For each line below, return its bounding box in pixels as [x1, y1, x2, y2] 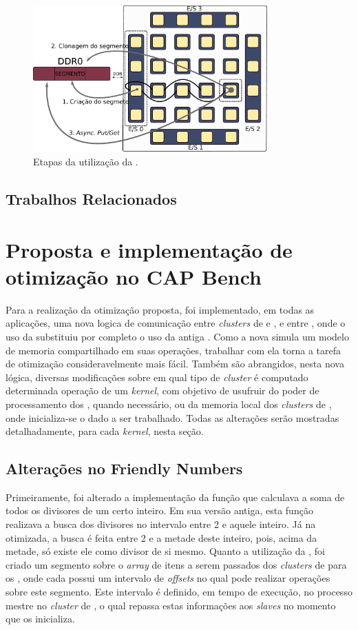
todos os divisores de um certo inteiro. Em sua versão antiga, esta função [6, 503, 313, 518]
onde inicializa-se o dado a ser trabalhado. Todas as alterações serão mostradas [6, 410, 339, 425]
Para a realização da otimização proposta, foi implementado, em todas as [6, 302, 315, 316]
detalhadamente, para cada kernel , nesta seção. [6, 424, 204, 438]
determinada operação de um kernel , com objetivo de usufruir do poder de [6, 383, 319, 398]
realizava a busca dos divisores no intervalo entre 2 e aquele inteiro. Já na [6, 517, 316, 531]
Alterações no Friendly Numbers [6, 458, 243, 479]
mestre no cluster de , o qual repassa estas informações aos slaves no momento [6, 598, 336, 612]
